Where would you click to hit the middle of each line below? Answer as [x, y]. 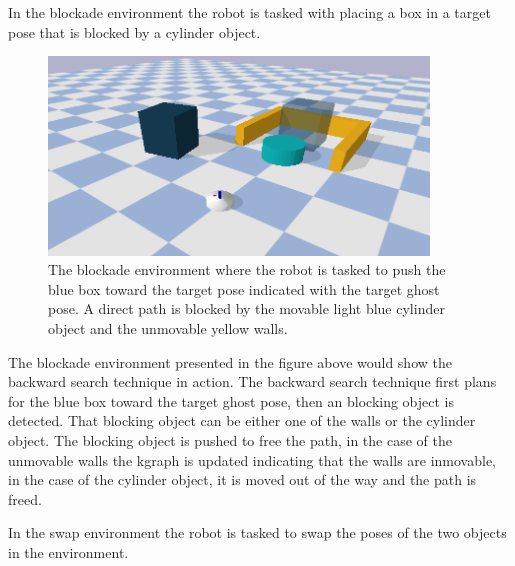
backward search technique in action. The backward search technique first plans [252, 381]
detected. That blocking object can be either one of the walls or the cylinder [242, 420]
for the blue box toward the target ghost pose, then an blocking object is [231, 400]
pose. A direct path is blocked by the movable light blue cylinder [246, 308]
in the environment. [68, 551]
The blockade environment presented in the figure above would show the [230, 361]
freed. [25, 498]
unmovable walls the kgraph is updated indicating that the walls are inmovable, [252, 459]
